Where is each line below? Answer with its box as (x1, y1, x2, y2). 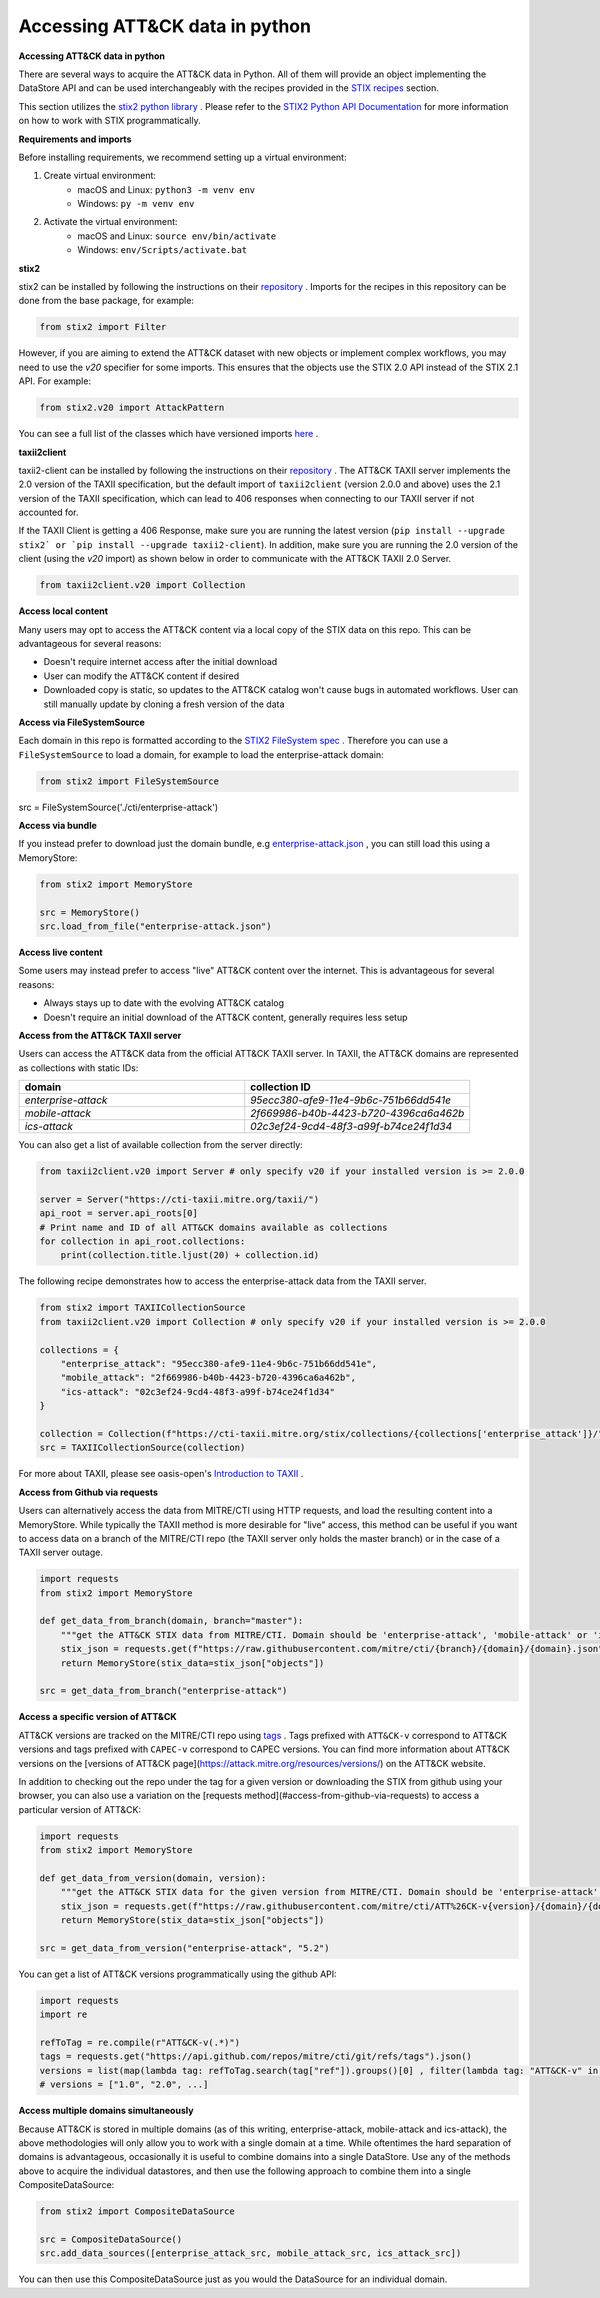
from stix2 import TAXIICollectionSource (39, 1302, 246, 1314)
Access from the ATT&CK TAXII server (18, 1029, 182, 1041)
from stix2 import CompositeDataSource (39, 2206, 235, 2217)
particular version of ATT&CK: (18, 1803, 142, 1815)
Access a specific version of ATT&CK (18, 1711, 177, 1723)
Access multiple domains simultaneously (18, 2105, 194, 2117)
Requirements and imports (18, 133, 132, 145)
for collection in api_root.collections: (39, 1236, 246, 1247)
